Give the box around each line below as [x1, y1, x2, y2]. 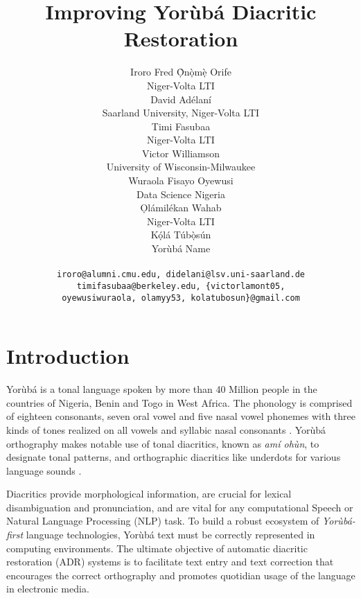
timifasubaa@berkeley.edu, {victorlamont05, [76, 281, 285, 291]
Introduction [6, 342, 130, 370]
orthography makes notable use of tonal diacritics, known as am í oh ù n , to [6, 436, 319, 450]
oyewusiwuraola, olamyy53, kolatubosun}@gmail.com [62, 292, 300, 303]
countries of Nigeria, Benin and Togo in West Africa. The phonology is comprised [6, 395, 353, 410]
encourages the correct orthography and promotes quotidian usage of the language [6, 568, 355, 582]
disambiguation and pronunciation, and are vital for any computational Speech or [6, 500, 353, 514]
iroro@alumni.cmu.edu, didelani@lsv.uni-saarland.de [57, 270, 305, 280]
